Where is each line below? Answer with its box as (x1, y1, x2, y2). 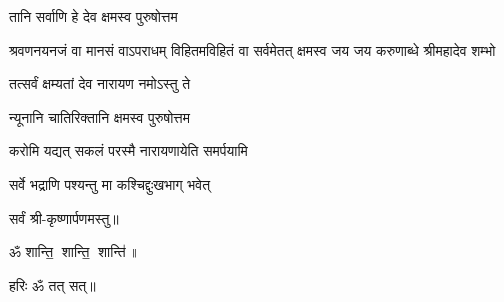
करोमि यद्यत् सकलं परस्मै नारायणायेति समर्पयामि (9, 140, 248, 161)
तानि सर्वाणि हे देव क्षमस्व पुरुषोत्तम (9, 6, 178, 26)
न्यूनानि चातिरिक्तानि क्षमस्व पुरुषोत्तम (9, 106, 190, 127)
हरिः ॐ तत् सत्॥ (9, 274, 96, 295)
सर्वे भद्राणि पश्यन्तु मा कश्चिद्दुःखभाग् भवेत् (9, 173, 211, 194)
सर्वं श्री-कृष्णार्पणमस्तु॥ (9, 207, 119, 228)
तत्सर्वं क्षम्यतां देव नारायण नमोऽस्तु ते (9, 73, 191, 94)
